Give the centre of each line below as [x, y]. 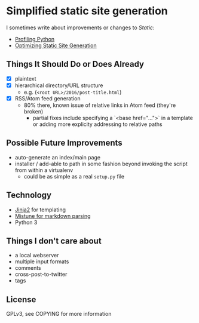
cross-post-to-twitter [41, 274]
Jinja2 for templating [40, 210]
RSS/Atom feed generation [48, 98]
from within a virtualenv [44, 170]
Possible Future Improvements [64, 143]
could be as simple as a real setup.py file [74, 176]
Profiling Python [35, 39]
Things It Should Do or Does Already [75, 64]
